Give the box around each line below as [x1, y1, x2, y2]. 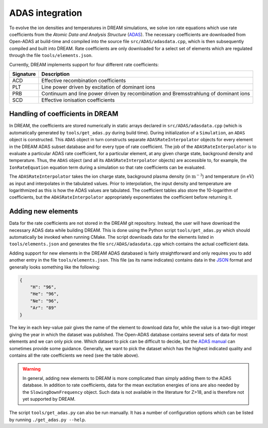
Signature [12, 70, 36, 77]
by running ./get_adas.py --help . [9, 417, 86, 423]
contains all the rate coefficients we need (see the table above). [9, 352, 139, 359]
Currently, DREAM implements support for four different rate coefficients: [9, 61, 159, 67]
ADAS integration [9, 7, 82, 18]
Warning [22, 366, 41, 372]
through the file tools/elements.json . [9, 53, 93, 58]
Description [41, 70, 70, 77]
